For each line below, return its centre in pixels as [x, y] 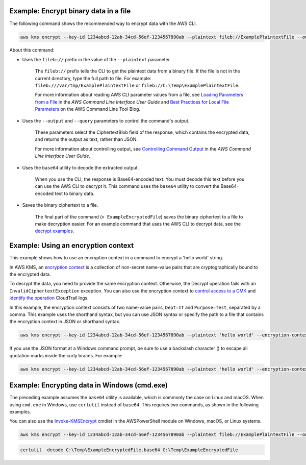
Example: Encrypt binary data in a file [70, 11]
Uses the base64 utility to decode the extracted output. [81, 167]
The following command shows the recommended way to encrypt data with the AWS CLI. [103, 23]
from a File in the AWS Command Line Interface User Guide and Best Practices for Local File [132, 102]
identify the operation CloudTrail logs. [49, 298]
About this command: [32, 50]
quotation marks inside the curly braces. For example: [66, 355]
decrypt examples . [55, 231]
